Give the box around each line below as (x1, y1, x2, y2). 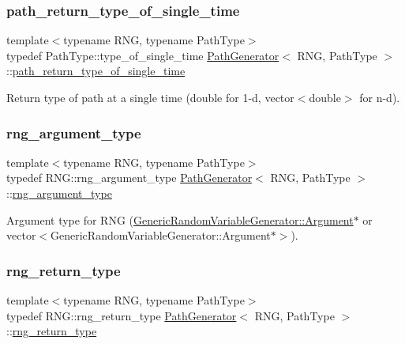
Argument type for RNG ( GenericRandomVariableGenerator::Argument (6, 211, 354, 228)
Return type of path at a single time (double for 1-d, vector (6, 89, 294, 105)
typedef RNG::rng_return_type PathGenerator (6, 307, 237, 323)
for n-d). (359, 89, 400, 105)
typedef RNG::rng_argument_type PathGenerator (6, 169, 253, 186)
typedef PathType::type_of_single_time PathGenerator (6, 47, 279, 63)
